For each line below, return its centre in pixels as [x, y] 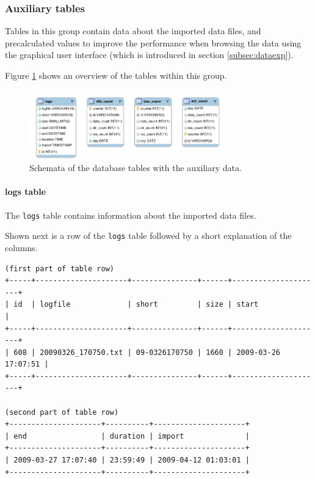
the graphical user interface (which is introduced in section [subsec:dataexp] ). [149, 55]
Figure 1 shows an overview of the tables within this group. [116, 75]
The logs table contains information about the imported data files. [131, 215]
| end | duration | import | [127, 436]
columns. [21, 247]
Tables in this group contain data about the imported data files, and [133, 31]
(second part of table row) [62, 412]
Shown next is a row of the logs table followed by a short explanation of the [148, 236]
